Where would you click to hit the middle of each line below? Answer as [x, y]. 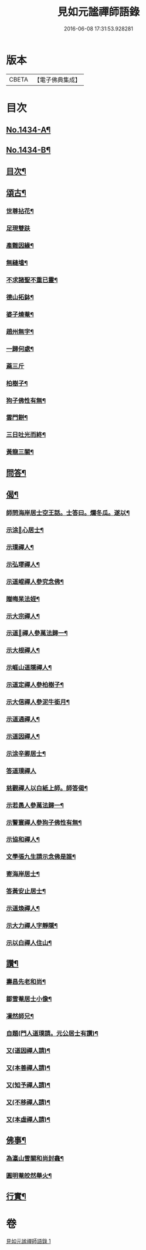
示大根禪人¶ [23, 651]
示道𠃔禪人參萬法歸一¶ [37, 633]
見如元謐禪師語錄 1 [28, 1241]
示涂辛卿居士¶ [26, 753]
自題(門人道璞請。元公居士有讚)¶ [52, 1034]
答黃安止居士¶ [26, 891]
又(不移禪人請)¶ [28, 1102]
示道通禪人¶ [23, 719]
